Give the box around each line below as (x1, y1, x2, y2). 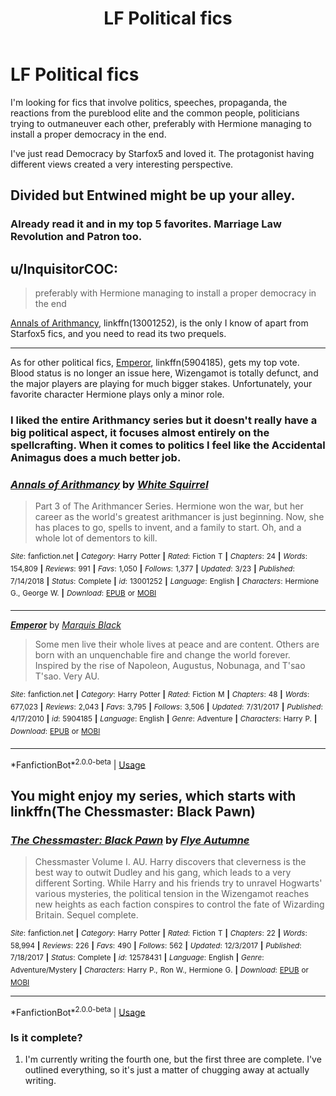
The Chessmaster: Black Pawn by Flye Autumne (10, 833, 250, 847)
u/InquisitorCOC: (10, 260, 119, 277)
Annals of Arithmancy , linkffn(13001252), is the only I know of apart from (10, 317, 309, 329)
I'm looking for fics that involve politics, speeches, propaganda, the (10, 96, 288, 108)
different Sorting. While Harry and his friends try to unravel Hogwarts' (34, 877, 323, 889)
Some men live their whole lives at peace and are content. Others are (34, 638, 320, 650)
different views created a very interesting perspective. (10, 158, 234, 170)
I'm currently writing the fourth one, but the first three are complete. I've (24, 1053, 322, 1066)
